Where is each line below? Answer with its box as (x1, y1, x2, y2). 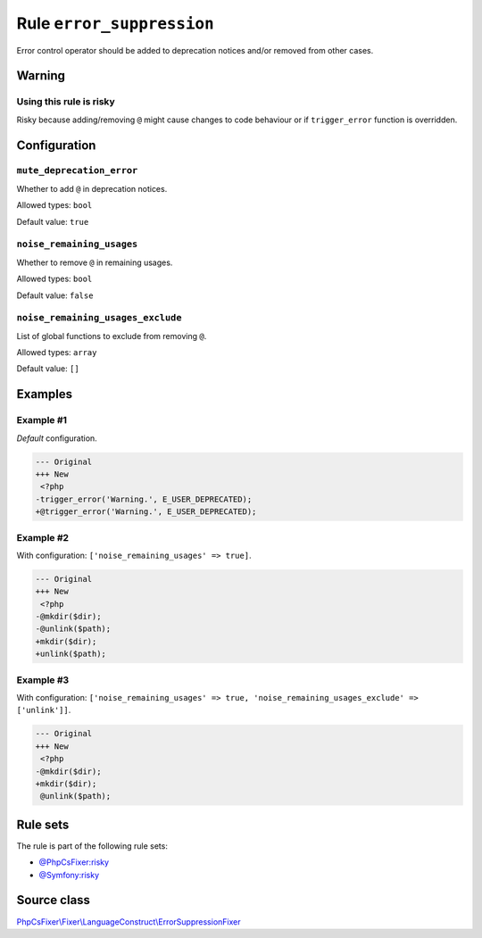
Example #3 (16, 674, 70, 686)
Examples (16, 386, 73, 402)
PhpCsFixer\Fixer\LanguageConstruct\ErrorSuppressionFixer (16, 916, 241, 927)
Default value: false (16, 290, 94, 301)
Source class (16, 892, 91, 908)
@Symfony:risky (38, 869, 100, 880)
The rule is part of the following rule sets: (16, 840, 169, 851)
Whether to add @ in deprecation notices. (16, 183, 168, 194)
